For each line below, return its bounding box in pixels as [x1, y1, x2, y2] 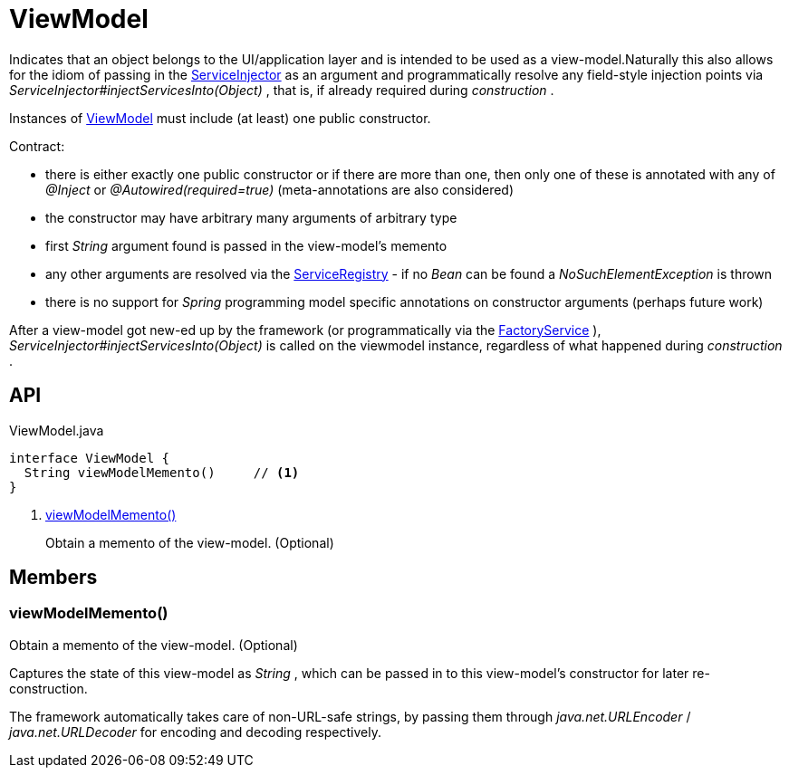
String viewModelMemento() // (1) [24, 464, 300, 480]
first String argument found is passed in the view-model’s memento [45, 237, 447, 254]
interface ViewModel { [9, 450, 170, 465]
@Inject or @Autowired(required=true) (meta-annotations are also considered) [45, 181, 515, 197]
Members [9, 566, 98, 589]
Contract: [9, 138, 65, 154]
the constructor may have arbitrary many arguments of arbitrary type [45, 209, 457, 225]
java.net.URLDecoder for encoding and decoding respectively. [9, 723, 381, 740]
